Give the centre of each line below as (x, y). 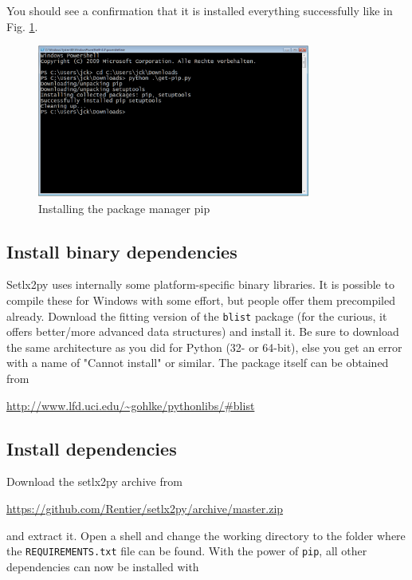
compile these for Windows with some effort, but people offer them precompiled (201, 300)
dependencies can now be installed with (103, 566)
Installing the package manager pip (124, 208)
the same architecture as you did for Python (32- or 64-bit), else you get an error (204, 347)
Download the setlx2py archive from (94, 481)
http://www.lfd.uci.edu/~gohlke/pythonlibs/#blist (131, 405)
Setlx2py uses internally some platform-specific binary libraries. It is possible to (200, 284)
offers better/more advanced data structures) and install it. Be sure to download (203, 331)
